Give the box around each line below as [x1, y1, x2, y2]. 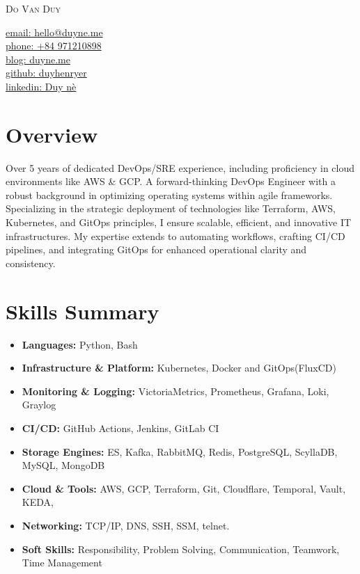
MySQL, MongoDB [22, 458, 105, 472]
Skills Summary [6, 296, 159, 325]
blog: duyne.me [6, 51, 70, 66]
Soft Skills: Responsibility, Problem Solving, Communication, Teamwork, [22, 541, 340, 556]
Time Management [22, 555, 102, 570]
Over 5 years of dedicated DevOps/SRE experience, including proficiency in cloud [6, 160, 355, 175]
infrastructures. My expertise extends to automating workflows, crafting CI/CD [6, 228, 345, 243]
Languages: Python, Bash [22, 337, 138, 351]
